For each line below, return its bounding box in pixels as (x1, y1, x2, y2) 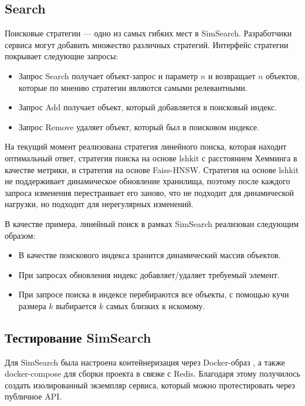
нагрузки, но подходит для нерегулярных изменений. (5, 198, 194, 210)
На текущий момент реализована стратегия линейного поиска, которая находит (5, 140, 287, 153)
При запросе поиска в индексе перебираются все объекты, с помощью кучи (18, 288, 289, 300)
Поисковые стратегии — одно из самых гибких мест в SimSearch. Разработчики (5, 27, 292, 39)
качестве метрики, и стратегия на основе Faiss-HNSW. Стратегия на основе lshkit (5, 163, 299, 175)
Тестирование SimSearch (5, 328, 151, 346)
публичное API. (5, 390, 62, 402)
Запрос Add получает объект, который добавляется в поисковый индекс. (18, 101, 277, 113)
